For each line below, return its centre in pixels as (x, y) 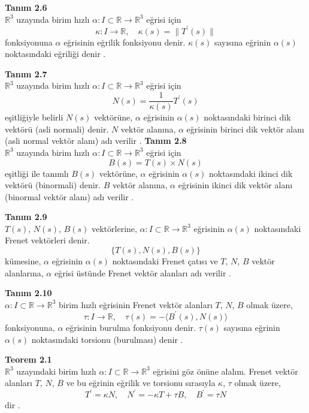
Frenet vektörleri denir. (47, 240)
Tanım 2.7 (26, 73)
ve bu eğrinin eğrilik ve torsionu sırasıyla (141, 383)
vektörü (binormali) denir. (53, 185)
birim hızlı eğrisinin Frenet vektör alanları (136, 304)
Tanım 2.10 (28, 293)
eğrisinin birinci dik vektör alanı (245, 129)
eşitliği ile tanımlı (37, 173)
